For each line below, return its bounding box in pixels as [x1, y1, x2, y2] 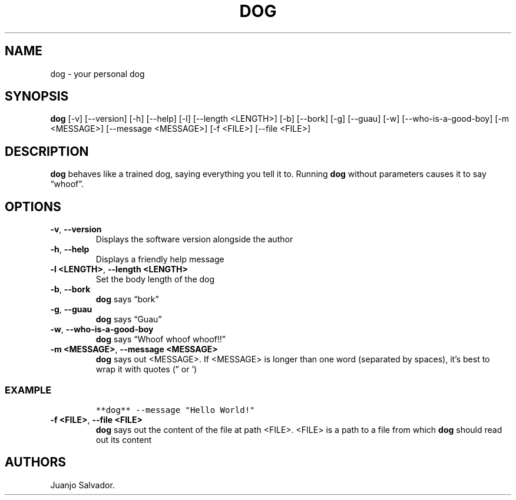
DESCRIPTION [5, 144, 89, 159]
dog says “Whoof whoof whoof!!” [95, 334, 226, 345]
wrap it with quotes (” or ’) [95, 364, 197, 375]
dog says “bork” [95, 294, 159, 305]
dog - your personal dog [50, 68, 145, 79]
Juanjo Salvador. [50, 479, 115, 490]
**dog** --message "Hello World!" [95, 405, 255, 415]
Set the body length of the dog [95, 274, 215, 285]
